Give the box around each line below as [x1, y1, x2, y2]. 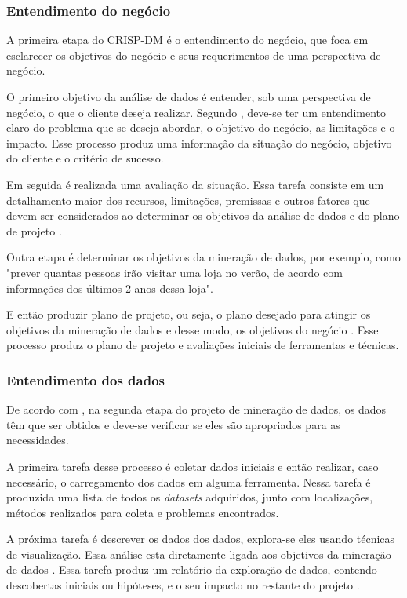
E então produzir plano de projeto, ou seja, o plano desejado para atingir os [6, 306, 371, 323]
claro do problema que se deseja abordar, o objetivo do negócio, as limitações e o [6, 119, 395, 136]
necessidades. [6, 432, 69, 448]
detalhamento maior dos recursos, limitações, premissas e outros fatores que [6, 191, 370, 208]
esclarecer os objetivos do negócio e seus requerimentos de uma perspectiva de [6, 46, 381, 63]
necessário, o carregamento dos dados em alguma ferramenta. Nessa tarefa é [6, 473, 371, 490]
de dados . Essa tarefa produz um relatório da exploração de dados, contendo [6, 561, 377, 578]
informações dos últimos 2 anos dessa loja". [6, 279, 213, 296]
